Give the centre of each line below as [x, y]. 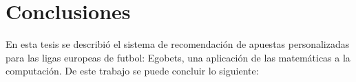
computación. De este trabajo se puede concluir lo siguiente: [132, 71]
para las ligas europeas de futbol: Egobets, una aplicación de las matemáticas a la [178, 57]
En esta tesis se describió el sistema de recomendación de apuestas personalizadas [178, 44]
